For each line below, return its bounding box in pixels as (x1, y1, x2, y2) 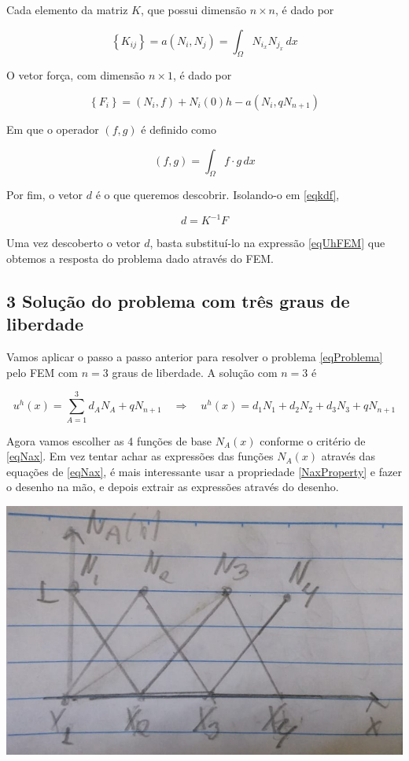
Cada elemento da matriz (6, 2, 128, 17)
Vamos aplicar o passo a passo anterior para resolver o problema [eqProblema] (6, 349, 383, 365)
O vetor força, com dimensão (6, 67, 146, 83)
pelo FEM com (6, 364, 78, 380)
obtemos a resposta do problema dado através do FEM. (6, 250, 274, 267)
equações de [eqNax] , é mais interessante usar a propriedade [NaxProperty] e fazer (6, 463, 402, 479)
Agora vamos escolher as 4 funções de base (6, 432, 212, 449)
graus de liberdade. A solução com (112, 364, 278, 380)
